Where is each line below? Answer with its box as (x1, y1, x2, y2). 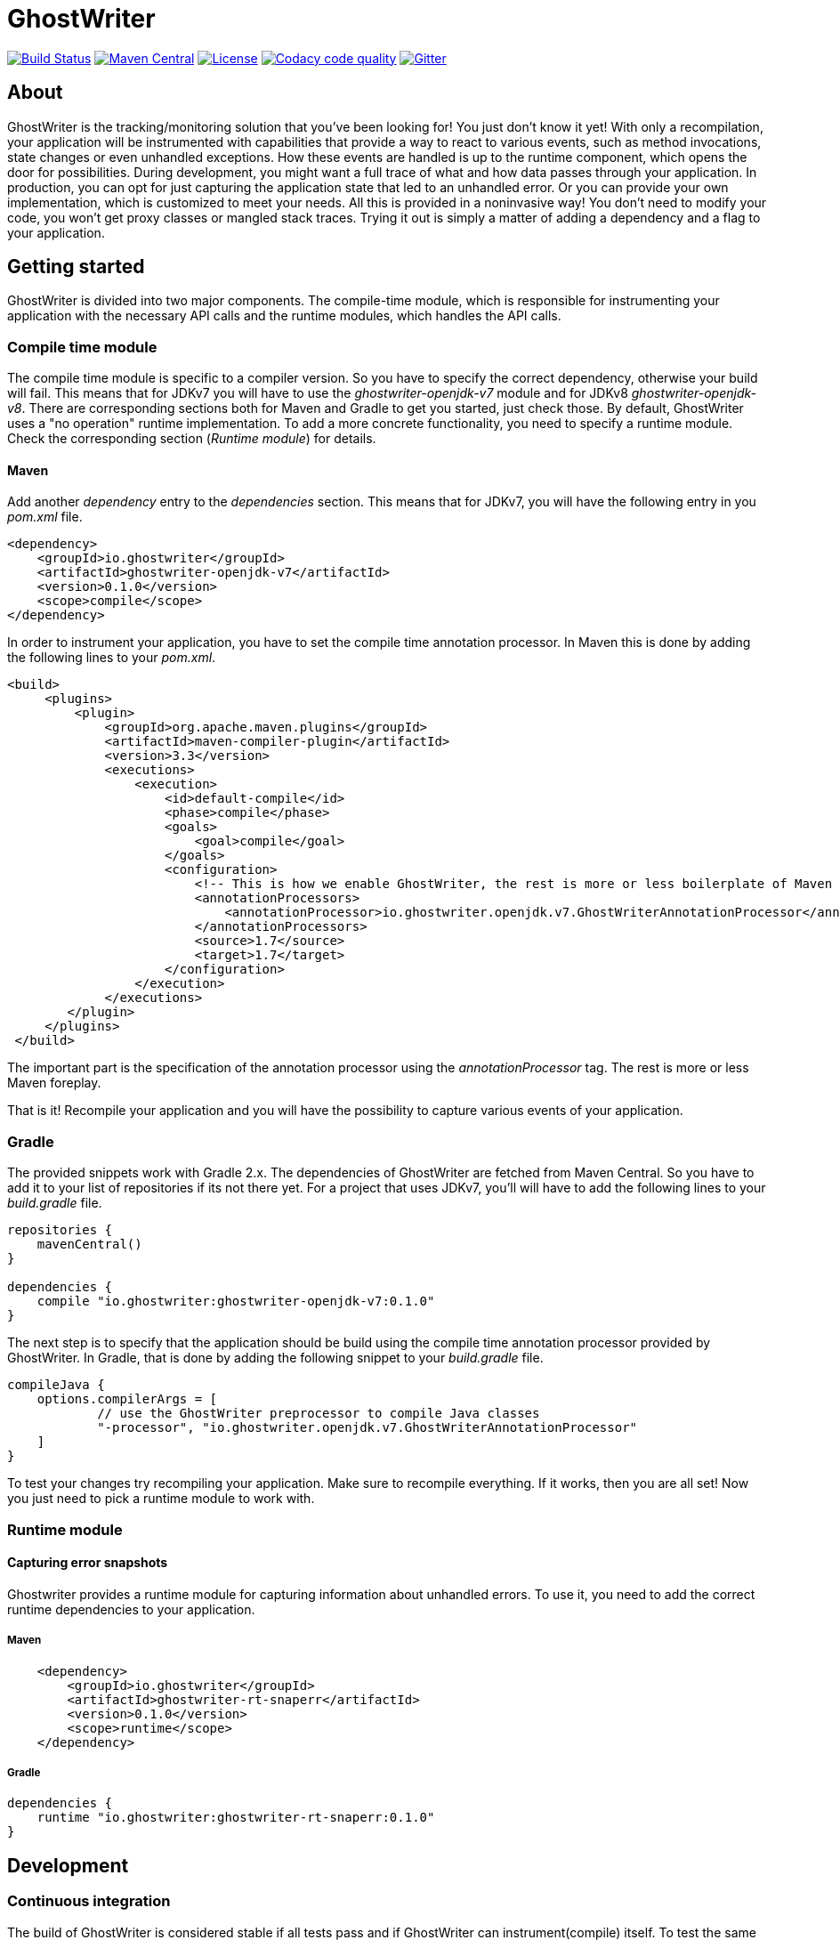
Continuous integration (7, 1892, 171, 1911)
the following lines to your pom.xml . (7, 650, 216, 666)
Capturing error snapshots (7, 1555, 168, 1571)
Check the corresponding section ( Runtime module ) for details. (7, 431, 376, 447)
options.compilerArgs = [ (36, 1392, 218, 1407)
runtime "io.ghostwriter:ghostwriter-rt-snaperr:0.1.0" (36, 1810, 435, 1825)
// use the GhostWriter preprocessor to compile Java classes (97, 1406, 540, 1421)
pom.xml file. (7, 509, 83, 525)
